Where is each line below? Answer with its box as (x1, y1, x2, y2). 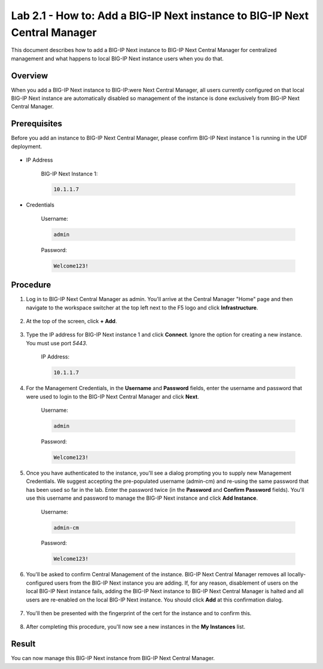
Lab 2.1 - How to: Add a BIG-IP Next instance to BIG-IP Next (11, 9, 309, 22)
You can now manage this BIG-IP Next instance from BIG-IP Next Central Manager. (11, 655, 215, 662)
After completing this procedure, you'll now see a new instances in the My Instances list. (26, 623, 245, 631)
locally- (287, 571, 306, 578)
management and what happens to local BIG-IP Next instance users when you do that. (11, 54, 224, 62)
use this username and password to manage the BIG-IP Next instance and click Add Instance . (26, 494, 258, 502)
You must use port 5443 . (26, 339, 88, 346)
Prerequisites (11, 118, 62, 129)
